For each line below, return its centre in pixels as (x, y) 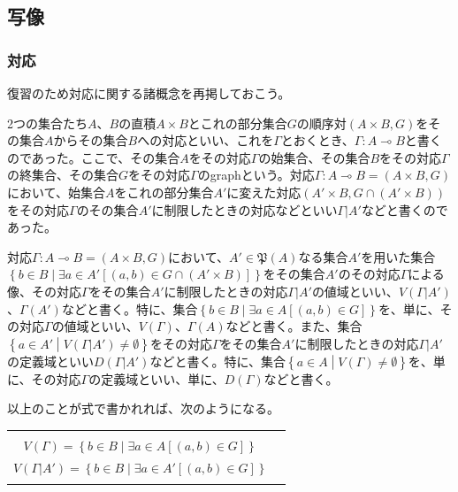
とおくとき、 (317, 140)
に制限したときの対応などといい (244, 209)
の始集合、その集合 (314, 157)
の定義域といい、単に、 (156, 378)
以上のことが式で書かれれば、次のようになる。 (143, 408)
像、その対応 (44, 291)
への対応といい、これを (206, 140)
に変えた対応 (264, 192)
